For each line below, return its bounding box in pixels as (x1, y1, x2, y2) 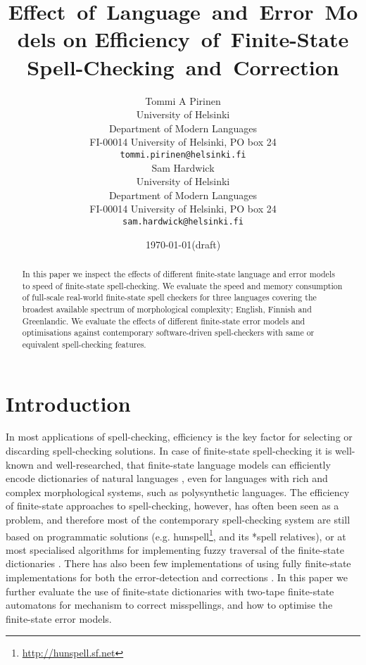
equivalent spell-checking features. (22, 338, 146, 350)
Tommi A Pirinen (145, 93, 221, 108)
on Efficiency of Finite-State (63, 25, 349, 53)
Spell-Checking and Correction (27, 52, 339, 81)
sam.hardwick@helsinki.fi (122, 216, 244, 227)
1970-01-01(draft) (145, 236, 221, 251)
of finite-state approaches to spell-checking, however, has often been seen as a (6, 498, 339, 513)
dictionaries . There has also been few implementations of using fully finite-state (6, 556, 351, 571)
